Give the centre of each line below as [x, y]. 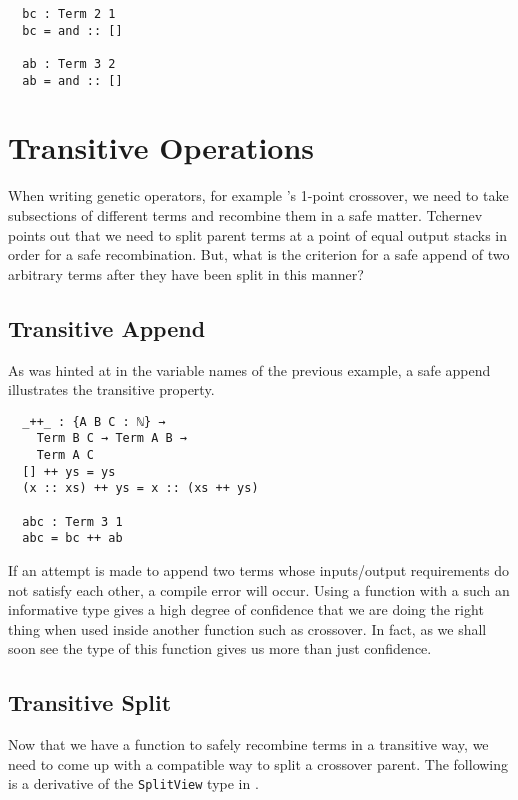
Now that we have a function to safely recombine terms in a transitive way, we [248, 744]
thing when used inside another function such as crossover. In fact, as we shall [247, 628]
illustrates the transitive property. [111, 389]
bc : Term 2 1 [69, 14]
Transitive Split [90, 702]
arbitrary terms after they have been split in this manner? [186, 273]
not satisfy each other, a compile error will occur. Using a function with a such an [259, 589]
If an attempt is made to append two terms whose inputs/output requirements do [258, 570]
